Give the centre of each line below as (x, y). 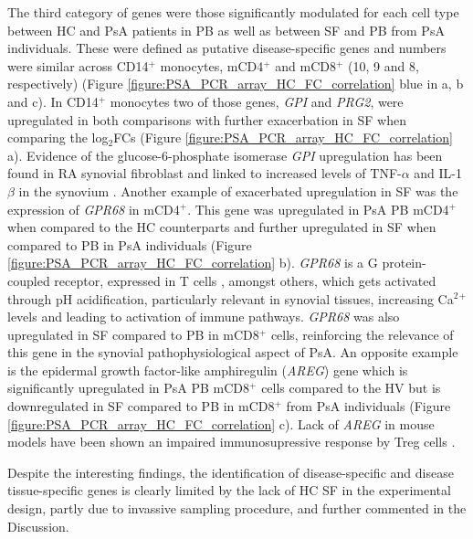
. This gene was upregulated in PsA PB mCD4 (318, 209)
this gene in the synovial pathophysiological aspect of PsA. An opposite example (233, 352)
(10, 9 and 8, (384, 65)
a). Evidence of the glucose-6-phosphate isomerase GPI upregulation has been (225, 155)
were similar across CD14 (78, 65)
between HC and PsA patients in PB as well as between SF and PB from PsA (226, 30)
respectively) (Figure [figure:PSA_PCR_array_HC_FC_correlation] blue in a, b (236, 84)
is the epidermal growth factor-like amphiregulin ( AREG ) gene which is (208, 370)
